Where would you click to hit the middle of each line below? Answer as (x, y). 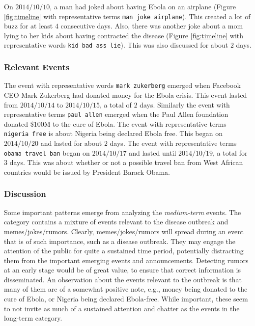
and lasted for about (71, 143)
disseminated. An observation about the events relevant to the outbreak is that (123, 279)
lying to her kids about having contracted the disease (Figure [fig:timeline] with (124, 35)
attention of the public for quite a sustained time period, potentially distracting (124, 251)
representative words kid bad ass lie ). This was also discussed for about (116, 45)
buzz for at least (28, 26)
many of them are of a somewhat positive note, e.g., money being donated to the (126, 289)
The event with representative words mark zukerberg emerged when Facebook (122, 85)
